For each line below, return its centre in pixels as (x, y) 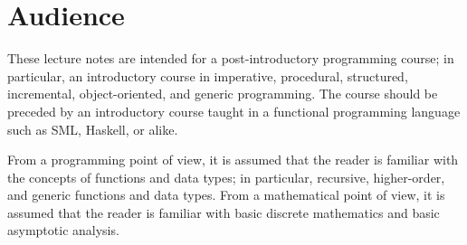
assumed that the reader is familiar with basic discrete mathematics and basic (224, 212)
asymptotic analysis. (63, 230)
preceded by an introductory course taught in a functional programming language (234, 111)
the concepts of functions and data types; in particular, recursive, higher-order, (226, 177)
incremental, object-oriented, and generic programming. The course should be (223, 94)
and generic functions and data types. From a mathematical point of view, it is (226, 195)
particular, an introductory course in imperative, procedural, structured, (208, 75)
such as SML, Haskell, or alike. (93, 129)
